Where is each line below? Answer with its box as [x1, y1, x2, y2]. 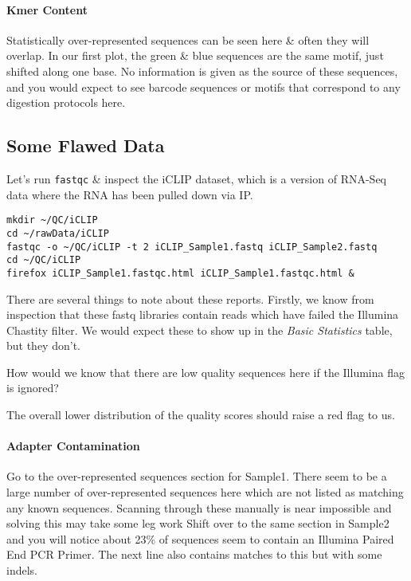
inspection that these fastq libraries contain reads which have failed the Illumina [6, 306, 399, 323]
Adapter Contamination [6, 438, 140, 454]
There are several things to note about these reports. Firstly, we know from [6, 290, 374, 307]
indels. [6, 562, 37, 579]
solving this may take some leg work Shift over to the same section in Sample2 [6, 515, 389, 532]
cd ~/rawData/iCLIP [6, 227, 109, 239]
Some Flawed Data [6, 133, 165, 158]
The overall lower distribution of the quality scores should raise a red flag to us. [6, 406, 395, 423]
